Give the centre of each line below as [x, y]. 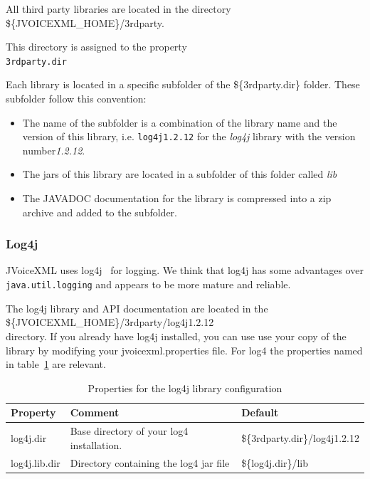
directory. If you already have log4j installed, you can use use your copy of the [176, 336]
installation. [96, 444]
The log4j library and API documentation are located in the [137, 308]
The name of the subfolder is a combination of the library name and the [180, 122]
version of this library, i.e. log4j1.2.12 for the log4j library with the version [189, 136]
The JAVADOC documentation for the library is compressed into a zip [177, 198]
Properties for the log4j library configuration [185, 388]
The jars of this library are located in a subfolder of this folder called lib [180, 174]
